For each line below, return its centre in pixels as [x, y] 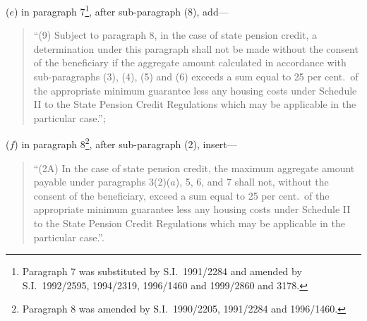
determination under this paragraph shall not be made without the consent [196, 48]
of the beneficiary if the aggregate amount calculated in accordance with [190, 62]
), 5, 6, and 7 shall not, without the [252, 182]
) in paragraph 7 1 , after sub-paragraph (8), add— [121, 10]
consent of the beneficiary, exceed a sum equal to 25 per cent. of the [181, 195]
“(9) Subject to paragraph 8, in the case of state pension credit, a [175, 35]
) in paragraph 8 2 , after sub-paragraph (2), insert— [126, 143]
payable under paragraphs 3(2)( [102, 182]
